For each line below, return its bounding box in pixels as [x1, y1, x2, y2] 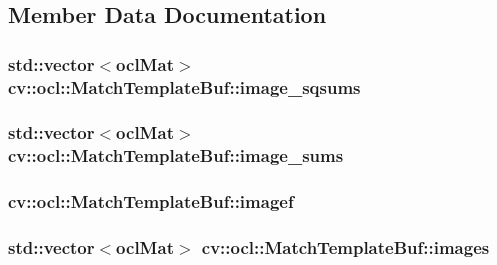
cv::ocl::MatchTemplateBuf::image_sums [8, 143, 344, 168]
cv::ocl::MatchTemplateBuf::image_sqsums [8, 74, 361, 99]
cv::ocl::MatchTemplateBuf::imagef [8, 189, 294, 214]
